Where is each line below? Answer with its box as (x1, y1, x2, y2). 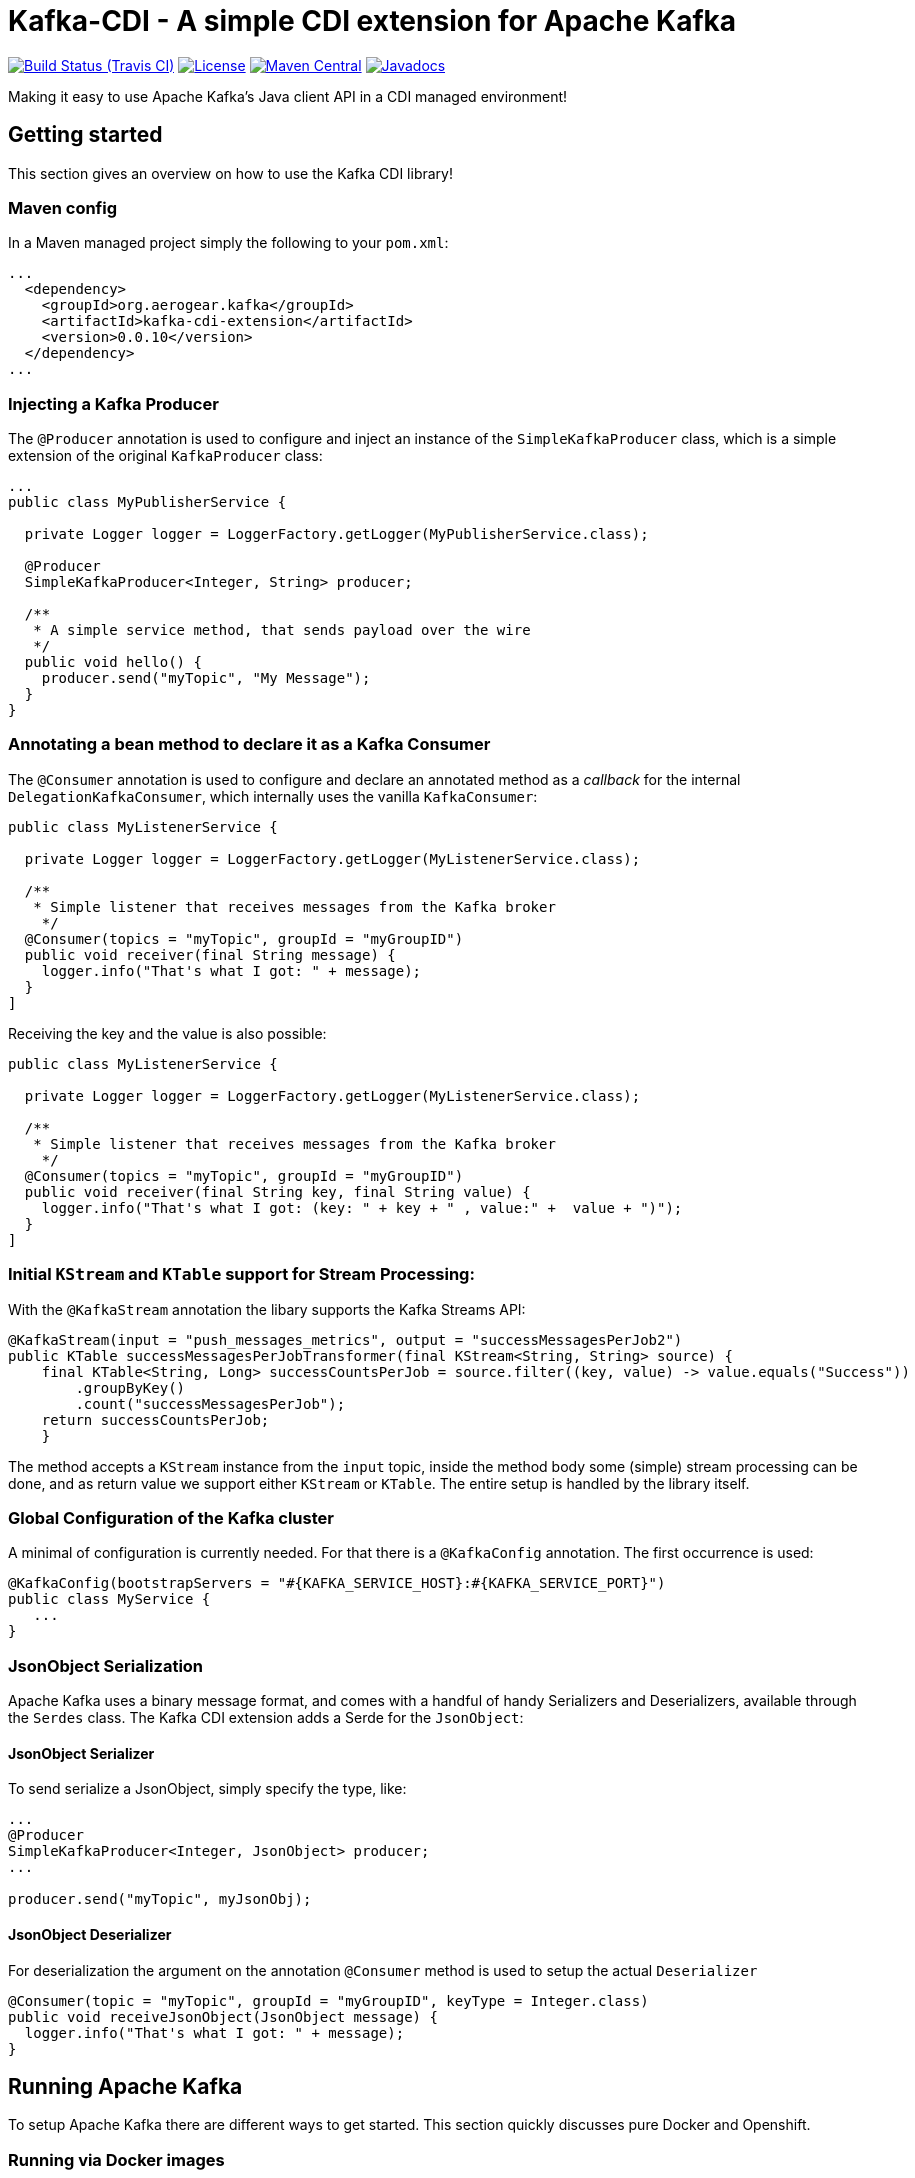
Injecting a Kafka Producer (8, 393, 219, 414)
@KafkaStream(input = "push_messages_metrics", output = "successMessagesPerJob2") (8, 1331, 683, 1348)
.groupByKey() (75, 1379, 186, 1396)
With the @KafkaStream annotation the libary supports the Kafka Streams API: (8, 1300, 526, 1318)
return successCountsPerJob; (41, 1411, 270, 1428)
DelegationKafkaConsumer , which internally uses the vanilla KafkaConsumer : (8, 787, 538, 805)
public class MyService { (8, 1591, 211, 1608)
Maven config (8, 197, 118, 218)
